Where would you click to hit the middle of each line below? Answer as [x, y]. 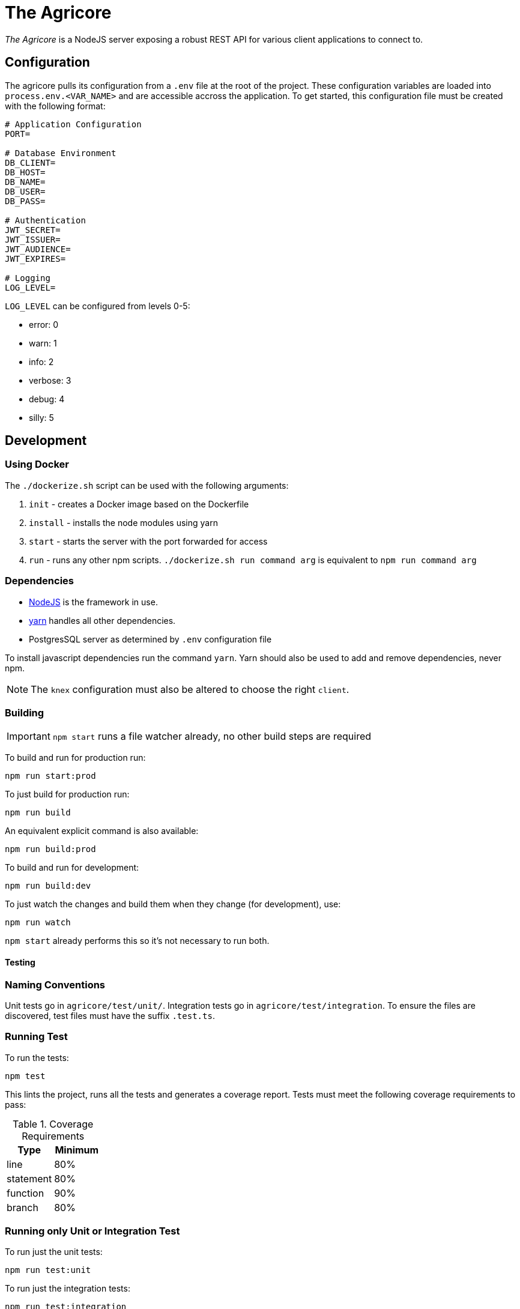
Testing [20, 962]
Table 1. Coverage [53, 1124]
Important [29, 736]
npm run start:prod [50, 776]
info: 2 [41, 361]
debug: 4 [47, 399]
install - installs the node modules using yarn [123, 522]
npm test [25, 1076]
